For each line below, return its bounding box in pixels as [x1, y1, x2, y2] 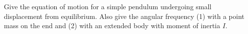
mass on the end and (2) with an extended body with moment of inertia [4, 20, 220, 31]
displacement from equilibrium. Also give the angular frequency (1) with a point [4, 11, 245, 21]
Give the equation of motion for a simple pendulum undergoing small [4, 1, 212, 11]
